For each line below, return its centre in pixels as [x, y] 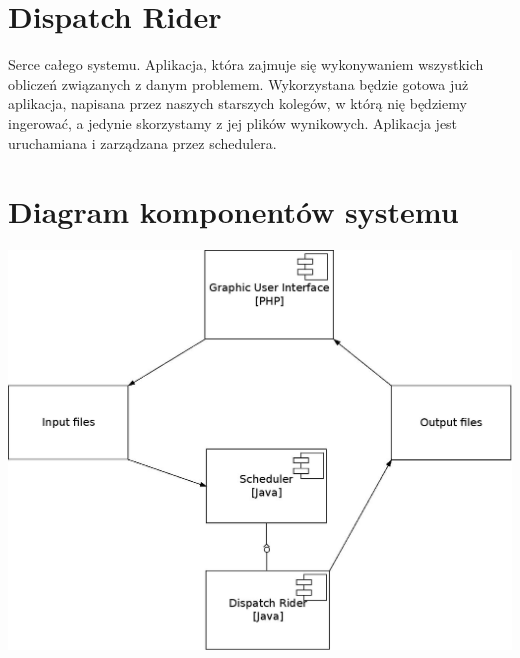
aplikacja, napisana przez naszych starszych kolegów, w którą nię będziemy [237, 103]
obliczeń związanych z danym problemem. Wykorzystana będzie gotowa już [238, 83]
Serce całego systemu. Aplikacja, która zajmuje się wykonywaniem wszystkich [246, 64]
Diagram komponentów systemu [233, 211]
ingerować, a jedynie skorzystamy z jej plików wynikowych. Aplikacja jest [233, 122]
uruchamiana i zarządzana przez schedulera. [142, 142]
